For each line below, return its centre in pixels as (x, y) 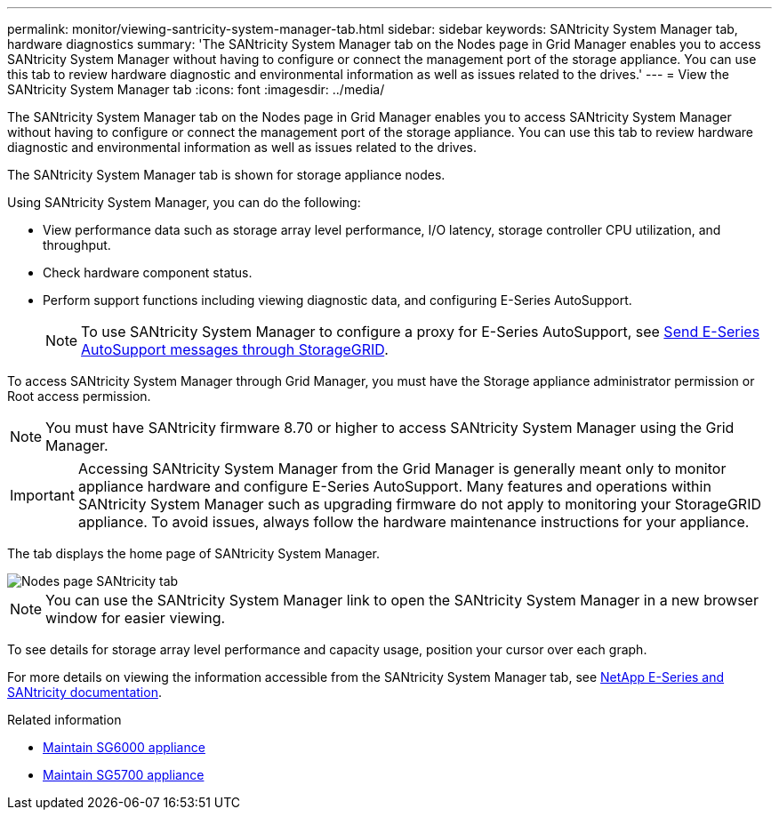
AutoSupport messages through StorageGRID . (235, 349)
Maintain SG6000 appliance (124, 747)
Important (42, 495)
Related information (64, 720)
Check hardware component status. (148, 272)
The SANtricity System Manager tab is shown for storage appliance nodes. (226, 175)
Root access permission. (79, 396)
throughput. (77, 245)
